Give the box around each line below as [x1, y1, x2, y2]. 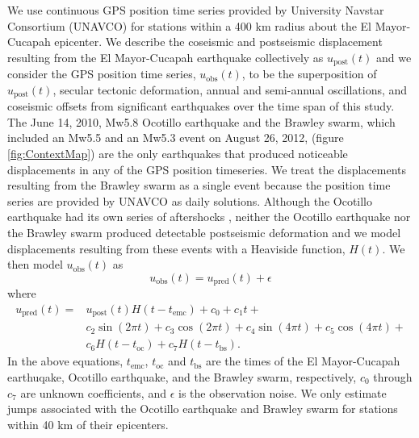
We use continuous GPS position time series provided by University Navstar [7, 2, 384, 18]
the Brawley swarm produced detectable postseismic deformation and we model [7, 224, 401, 241]
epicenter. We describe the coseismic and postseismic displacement [54, 33, 383, 50]
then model [7, 256, 63, 273]
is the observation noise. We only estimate [178, 384, 387, 401]
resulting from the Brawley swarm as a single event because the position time [7, 177, 391, 194]
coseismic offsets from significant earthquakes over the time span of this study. [7, 98, 395, 115]
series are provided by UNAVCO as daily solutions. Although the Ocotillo [7, 192, 373, 209]
